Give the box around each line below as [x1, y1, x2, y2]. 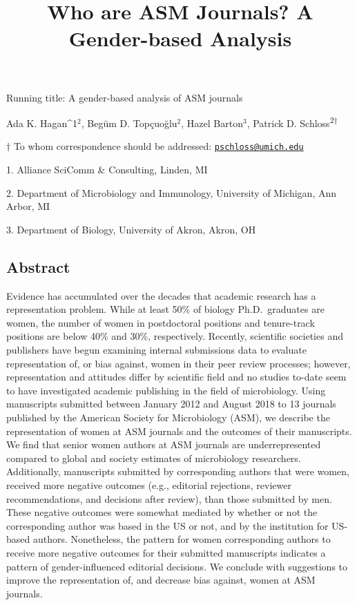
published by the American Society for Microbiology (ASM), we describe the [6, 410, 330, 424]
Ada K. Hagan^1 [6, 115, 78, 130]
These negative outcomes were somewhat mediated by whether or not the [6, 505, 318, 519]
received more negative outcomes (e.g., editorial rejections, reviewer [6, 477, 291, 492]
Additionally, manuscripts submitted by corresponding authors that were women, [6, 464, 349, 479]
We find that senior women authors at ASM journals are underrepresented [6, 437, 321, 452]
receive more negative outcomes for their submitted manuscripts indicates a [6, 545, 326, 559]
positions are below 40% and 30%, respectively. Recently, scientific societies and [6, 329, 343, 343]
